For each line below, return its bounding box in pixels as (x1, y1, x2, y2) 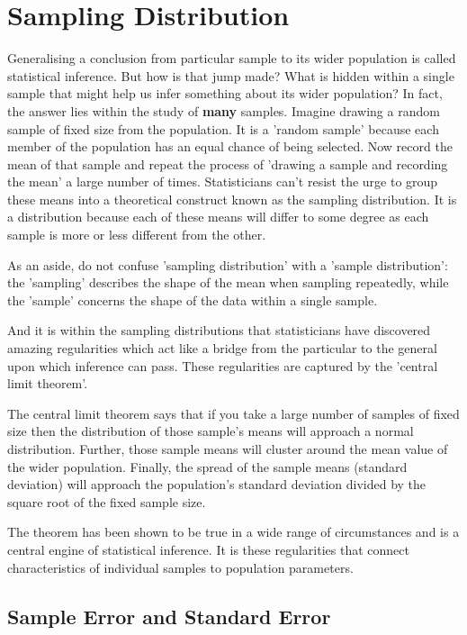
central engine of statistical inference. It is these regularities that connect (7, 540, 409, 558)
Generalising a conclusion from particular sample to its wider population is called (7, 49, 456, 68)
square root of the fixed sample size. (7, 492, 206, 511)
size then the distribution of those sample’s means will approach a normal (7, 422, 414, 440)
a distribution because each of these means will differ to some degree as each (7, 207, 429, 226)
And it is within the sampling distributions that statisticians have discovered (7, 321, 431, 340)
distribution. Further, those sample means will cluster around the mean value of (7, 440, 448, 458)
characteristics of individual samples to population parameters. (7, 558, 354, 576)
